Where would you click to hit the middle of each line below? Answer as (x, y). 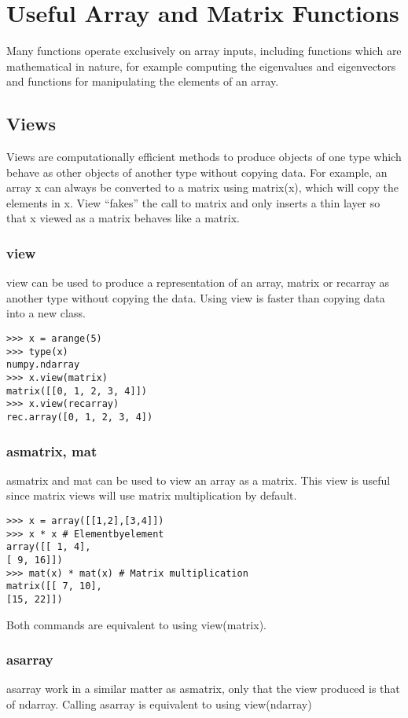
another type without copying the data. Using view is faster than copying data (196, 297)
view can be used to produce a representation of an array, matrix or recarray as (198, 282)
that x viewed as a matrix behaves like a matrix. (123, 218)
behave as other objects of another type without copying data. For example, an (197, 172)
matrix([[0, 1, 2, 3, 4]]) (77, 391)
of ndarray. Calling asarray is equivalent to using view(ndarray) (159, 704)
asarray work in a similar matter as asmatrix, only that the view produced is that (203, 689)
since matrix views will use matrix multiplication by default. (152, 495)
